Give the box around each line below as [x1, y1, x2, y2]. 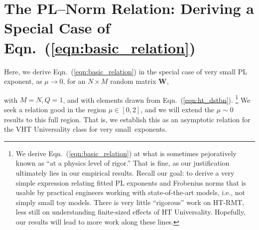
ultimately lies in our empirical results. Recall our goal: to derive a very [15, 167, 235, 178]
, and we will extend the [140, 104, 214, 114]
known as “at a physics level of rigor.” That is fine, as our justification [15, 158, 230, 168]
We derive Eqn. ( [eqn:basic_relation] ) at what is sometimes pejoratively [15, 148, 237, 158]
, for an [63, 76, 86, 86]
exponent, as [4, 76, 42, 86]
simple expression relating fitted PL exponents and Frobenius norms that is [15, 177, 246, 188]
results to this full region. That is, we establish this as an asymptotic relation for [4, 114, 251, 124]
